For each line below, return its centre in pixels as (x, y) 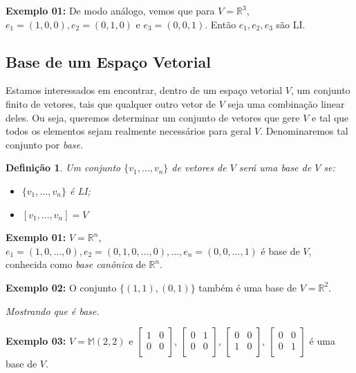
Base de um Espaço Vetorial (108, 61)
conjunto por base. (45, 144)
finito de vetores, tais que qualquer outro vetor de (111, 103)
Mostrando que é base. (53, 310)
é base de (280, 250)
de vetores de (199, 168)
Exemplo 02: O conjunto (61, 287)
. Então (221, 24)
